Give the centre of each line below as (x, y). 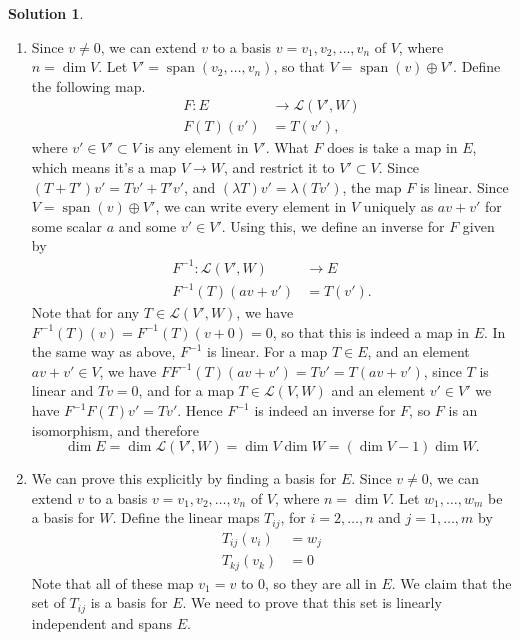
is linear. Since (464, 186)
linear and (62, 390)
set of (48, 602)
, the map (372, 186)
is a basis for (129, 602)
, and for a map (186, 390)
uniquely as (398, 206)
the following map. (88, 85)
